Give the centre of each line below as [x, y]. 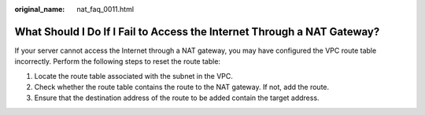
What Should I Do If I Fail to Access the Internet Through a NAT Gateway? [197, 32]
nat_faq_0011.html [105, 9]
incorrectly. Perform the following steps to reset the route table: [117, 61]
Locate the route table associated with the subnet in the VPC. [134, 76]
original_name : [40, 9]
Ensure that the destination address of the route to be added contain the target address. [177, 98]
